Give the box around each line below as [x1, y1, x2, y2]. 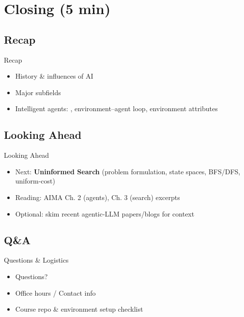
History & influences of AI [15, 71, 93, 81]
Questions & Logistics [4, 255, 69, 265]
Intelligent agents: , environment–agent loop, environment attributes [15, 103, 218, 114]
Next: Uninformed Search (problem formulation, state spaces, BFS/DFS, [15, 166, 241, 176]
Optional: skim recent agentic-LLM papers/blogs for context [15, 208, 195, 218]
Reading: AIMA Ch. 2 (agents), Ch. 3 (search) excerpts [15, 192, 180, 202]
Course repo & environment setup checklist [15, 304, 143, 314]
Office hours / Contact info [15, 287, 96, 298]
